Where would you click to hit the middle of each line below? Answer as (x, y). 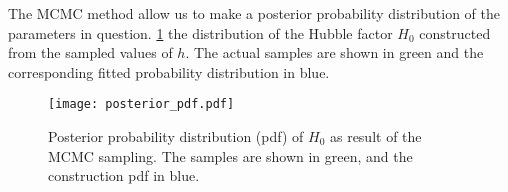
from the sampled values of (90, 52)
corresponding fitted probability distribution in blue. (169, 71)
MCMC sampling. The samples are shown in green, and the (230, 155)
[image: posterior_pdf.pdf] (141, 104)
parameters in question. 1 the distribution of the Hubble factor (200, 32)
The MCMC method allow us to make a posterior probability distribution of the (254, 13)
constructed (455, 32)
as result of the (375, 136)
